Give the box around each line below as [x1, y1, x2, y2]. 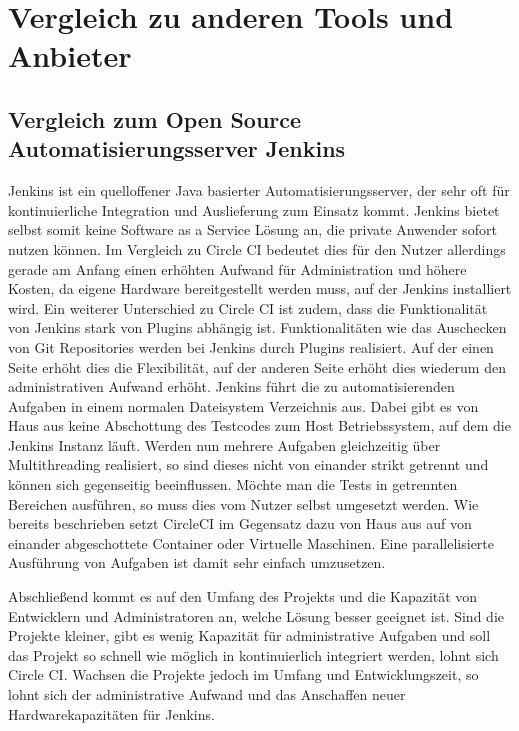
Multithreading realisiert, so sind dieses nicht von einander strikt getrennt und [8, 454, 489, 475]
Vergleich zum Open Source [8, 103, 302, 134]
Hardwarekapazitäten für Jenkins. [8, 703, 215, 724]
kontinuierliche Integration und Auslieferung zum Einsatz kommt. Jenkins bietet [8, 199, 500, 220]
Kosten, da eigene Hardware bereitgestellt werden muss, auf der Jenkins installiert [8, 278, 512, 299]
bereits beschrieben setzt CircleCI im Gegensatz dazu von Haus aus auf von [8, 513, 472, 534]
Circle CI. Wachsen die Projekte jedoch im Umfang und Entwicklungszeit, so [8, 664, 479, 685]
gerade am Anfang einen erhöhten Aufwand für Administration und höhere [8, 258, 467, 279]
